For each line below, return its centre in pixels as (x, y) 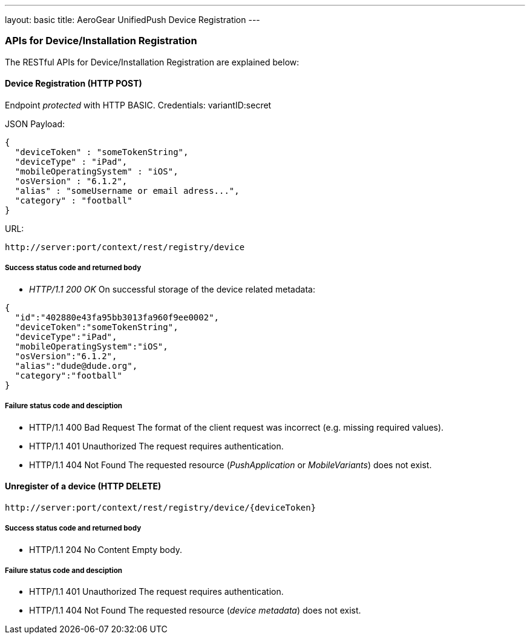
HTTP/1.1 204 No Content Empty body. (106, 549)
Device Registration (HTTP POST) (74, 84)
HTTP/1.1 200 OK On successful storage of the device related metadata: (172, 289)
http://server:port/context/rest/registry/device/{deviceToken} (161, 507)
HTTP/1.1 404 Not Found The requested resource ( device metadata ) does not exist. (195, 611)
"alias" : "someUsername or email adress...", (127, 190)
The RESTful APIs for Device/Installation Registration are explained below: (152, 62)
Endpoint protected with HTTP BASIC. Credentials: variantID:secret (138, 105)
